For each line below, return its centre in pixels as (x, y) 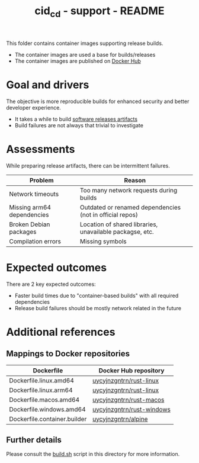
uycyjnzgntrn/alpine (120, 419)
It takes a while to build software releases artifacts (76, 119)
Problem (42, 180)
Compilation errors (35, 241)
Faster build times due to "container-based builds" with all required (97, 295)
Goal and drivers (48, 85)
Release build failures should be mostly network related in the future (98, 308)
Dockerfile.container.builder (48, 419)
